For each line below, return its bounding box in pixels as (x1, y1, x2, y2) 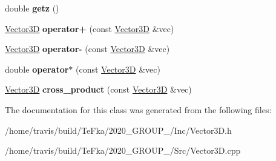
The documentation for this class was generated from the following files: (5, 103, 272, 116)
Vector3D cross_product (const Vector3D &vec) (5, 83, 192, 96)
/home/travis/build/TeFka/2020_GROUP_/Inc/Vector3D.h (5, 123, 232, 136)
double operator (5, 62, 69, 75)
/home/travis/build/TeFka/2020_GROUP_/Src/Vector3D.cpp (5, 144, 241, 157)
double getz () (5, 2, 59, 14)
